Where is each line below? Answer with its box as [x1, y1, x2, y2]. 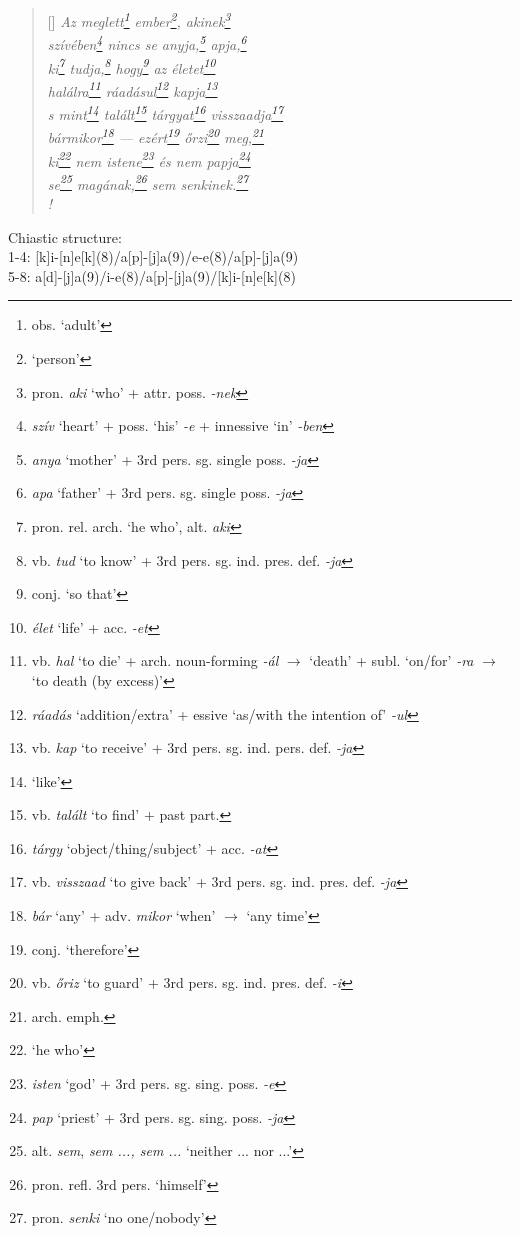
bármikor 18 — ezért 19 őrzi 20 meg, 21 [47, 124, 265, 147]
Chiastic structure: [8, 226, 122, 247]
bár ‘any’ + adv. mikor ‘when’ [31, 905, 216, 926]
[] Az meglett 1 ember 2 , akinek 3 [47, 8, 231, 31]
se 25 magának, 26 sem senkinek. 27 [47, 170, 249, 194]
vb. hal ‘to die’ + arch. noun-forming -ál [31, 650, 279, 671]
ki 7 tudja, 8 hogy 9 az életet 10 [47, 54, 216, 78]
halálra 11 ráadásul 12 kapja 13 [47, 77, 218, 101]
